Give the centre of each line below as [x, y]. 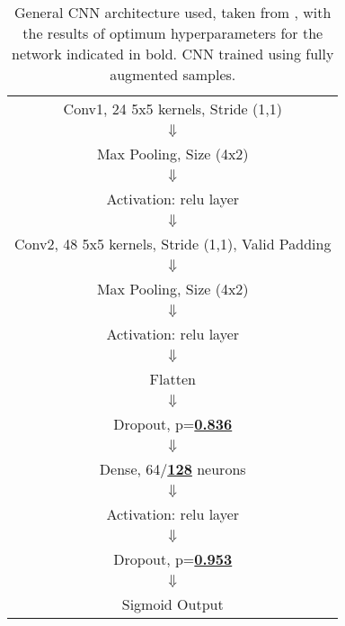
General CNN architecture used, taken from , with [173, 12]
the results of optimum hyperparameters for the [173, 33]
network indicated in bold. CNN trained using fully [172, 54]
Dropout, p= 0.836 [173, 424]
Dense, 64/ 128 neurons [172, 469]
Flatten [172, 379]
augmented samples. [173, 74]
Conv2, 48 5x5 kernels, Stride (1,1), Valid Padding [173, 244]
